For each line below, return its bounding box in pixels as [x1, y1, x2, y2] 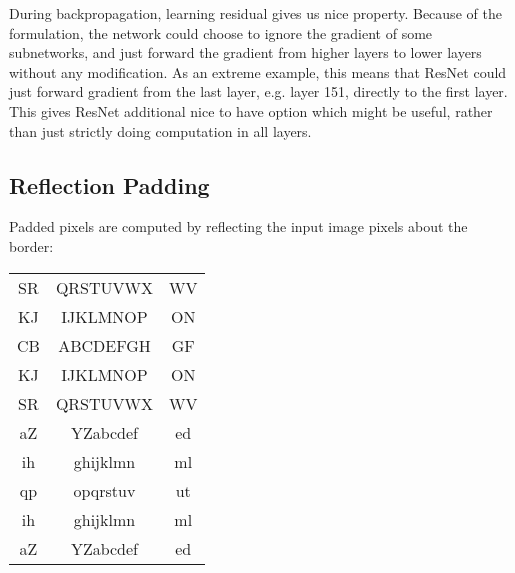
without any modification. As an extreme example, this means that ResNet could [9, 61, 507, 82]
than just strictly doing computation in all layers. [9, 120, 312, 141]
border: [9, 235, 54, 256]
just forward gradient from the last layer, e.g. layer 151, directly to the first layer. [9, 81, 508, 102]
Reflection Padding [9, 169, 210, 200]
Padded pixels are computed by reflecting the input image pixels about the [9, 216, 468, 237]
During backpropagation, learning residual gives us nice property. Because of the [9, 3, 502, 23]
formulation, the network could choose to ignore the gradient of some [9, 22, 433, 43]
